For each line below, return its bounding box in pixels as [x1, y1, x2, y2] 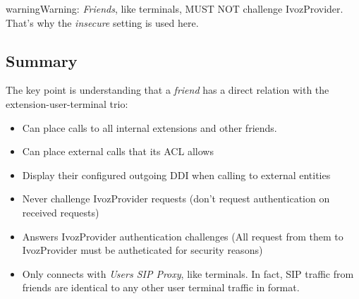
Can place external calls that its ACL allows [22, 144, 214, 159]
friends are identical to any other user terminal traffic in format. [22, 280, 300, 295]
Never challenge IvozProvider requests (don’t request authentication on [22, 191, 330, 206]
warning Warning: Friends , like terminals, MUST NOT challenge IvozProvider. [6, 1, 343, 16]
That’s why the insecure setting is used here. [6, 15, 199, 30]
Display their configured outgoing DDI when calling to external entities [22, 167, 331, 182]
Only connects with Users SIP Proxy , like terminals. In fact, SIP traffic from [22, 266, 354, 281]
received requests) [22, 205, 99, 219]
